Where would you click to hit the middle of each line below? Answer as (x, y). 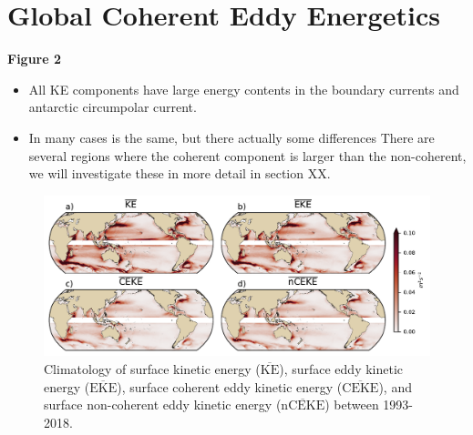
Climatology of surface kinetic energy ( (152, 369)
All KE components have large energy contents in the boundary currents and (244, 89)
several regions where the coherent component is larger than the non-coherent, (247, 155)
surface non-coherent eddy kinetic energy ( (163, 405)
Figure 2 (35, 59)
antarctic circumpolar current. (113, 107)
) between (352, 405)
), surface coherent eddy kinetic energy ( (230, 386)
